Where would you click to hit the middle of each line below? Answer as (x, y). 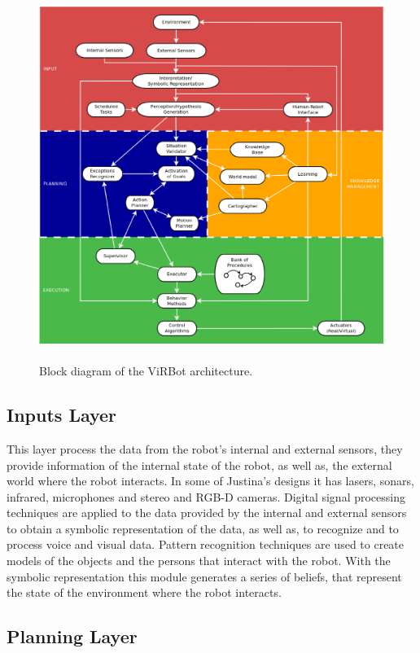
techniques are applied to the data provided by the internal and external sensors (207, 513)
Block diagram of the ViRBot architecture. (146, 371)
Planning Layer (72, 636)
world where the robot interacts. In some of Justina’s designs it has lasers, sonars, (210, 481)
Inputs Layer (62, 415)
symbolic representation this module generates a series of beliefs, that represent (204, 576)
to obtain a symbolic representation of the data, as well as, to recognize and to (203, 528)
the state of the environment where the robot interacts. (144, 592)
